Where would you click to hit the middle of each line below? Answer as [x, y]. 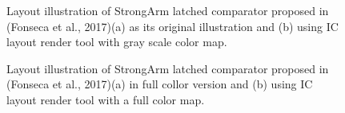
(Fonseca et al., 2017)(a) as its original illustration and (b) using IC [172, 26]
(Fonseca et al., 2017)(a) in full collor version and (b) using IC [160, 84]
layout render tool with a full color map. [106, 99]
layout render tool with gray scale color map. [117, 42]
